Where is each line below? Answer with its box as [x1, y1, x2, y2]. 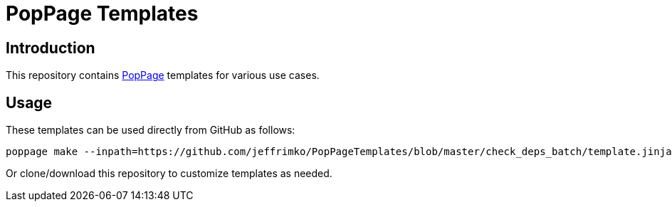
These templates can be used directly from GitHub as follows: [6, 124, 295, 137]
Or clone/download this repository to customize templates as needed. [6, 167, 332, 180]
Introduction [6, 38, 95, 57]
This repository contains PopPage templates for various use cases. [6, 69, 320, 82]
